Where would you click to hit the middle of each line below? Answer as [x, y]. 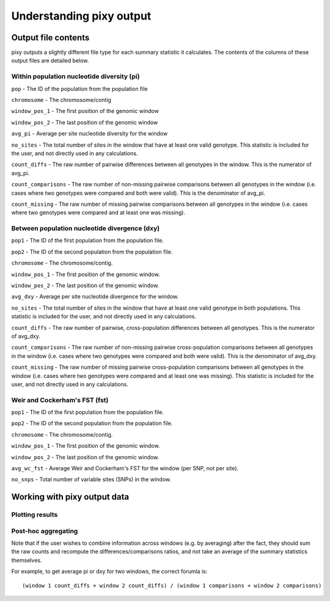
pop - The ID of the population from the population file [79, 89]
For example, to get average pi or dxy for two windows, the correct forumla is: [109, 572]
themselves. [27, 560]
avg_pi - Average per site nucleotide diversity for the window [90, 134]
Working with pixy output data [70, 497]
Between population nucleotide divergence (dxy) [86, 228]
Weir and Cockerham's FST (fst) [60, 400]
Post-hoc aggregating [45, 531]
